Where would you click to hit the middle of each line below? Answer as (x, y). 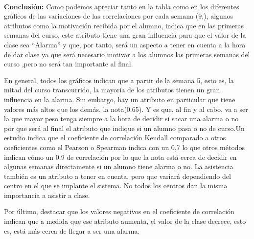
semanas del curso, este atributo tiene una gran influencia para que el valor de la (125, 35)
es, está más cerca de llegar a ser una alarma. (72, 230)
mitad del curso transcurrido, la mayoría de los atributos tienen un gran (112, 90)
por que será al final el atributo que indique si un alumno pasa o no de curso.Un (124, 128)
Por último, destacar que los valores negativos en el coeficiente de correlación (119, 211)
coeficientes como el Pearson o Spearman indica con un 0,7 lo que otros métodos (125, 147)
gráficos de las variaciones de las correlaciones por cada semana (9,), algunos (119, 16)
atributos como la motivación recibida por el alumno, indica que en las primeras (124, 25)
